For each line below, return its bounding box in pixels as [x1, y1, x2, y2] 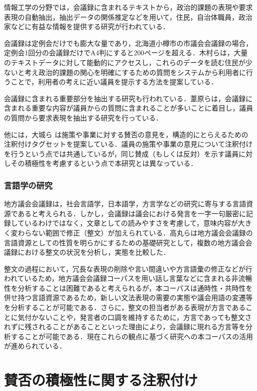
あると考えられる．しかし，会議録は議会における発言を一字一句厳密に [17, 208, 246, 218]
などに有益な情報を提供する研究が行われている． [10, 21, 170, 32]
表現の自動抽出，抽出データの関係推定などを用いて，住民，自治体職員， [4, 11, 239, 22]
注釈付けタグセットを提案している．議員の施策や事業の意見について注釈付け [4, 139, 253, 149]
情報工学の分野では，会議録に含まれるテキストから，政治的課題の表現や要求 [4, 2, 253, 12]
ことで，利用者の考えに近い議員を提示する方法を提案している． [10, 77, 218, 87]
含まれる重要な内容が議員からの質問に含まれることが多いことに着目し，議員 [4, 103, 253, 113]
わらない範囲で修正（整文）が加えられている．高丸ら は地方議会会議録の [17, 227, 253, 237]
